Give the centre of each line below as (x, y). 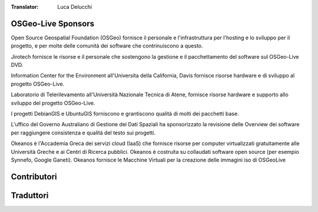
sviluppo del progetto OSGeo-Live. (53, 103)
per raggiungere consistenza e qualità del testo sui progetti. (83, 133)
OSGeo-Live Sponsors (53, 23)
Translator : (25, 7)
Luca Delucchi (75, 7)
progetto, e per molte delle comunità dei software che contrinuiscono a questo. (107, 46)
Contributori (34, 176)
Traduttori (30, 195)
